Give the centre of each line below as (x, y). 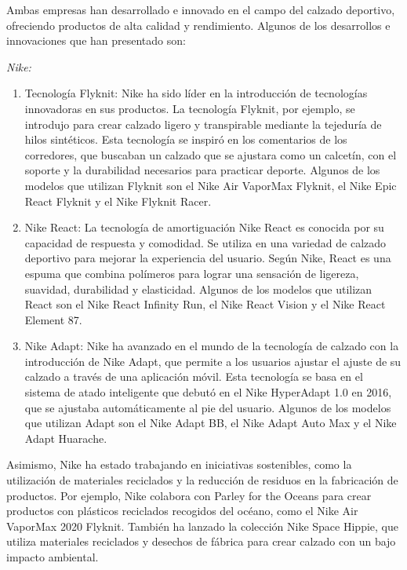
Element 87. (53, 319)
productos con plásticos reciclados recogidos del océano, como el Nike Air (182, 511)
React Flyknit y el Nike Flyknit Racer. (118, 201)
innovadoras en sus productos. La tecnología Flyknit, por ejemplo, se (190, 108)
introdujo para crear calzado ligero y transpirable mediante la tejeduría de (203, 124)
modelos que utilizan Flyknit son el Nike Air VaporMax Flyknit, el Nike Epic (211, 185)
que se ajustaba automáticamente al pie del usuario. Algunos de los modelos (208, 407)
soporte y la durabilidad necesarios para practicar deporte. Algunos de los (202, 170)
